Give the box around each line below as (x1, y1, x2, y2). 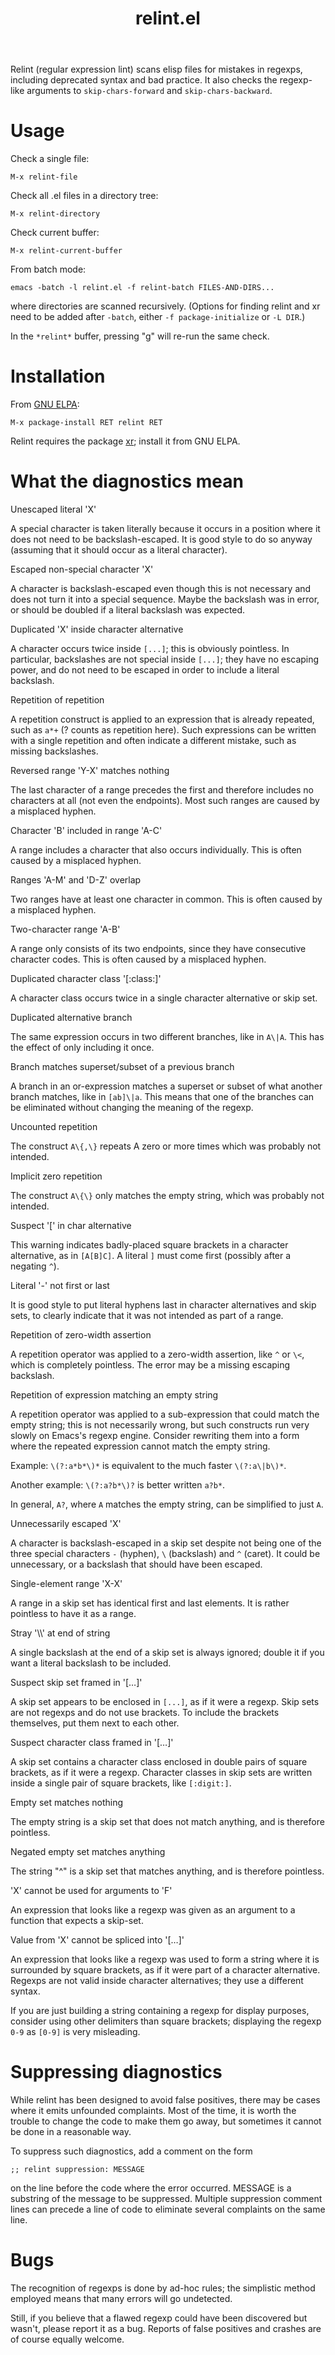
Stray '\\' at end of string (10, 1627, 111, 1639)
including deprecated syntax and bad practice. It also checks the (10, 74, 278, 86)
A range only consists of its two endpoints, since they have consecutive (10, 943, 307, 954)
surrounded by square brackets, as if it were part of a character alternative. (10, 1964, 321, 1976)
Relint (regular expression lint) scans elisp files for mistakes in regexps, (10, 63, 303, 76)
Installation (10, 365, 106, 388)
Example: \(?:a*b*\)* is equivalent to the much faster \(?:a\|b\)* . (10, 1460, 287, 1471)
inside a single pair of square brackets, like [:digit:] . (10, 1777, 232, 1789)
